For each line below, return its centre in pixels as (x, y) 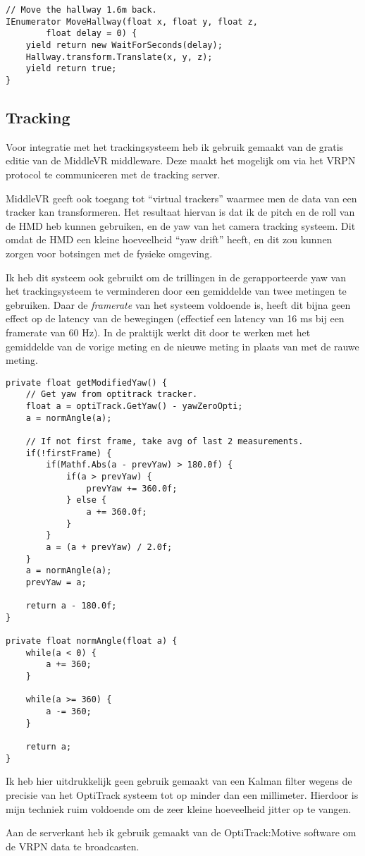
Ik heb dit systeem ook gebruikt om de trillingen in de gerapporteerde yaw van (176, 277)
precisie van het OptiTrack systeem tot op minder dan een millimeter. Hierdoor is (182, 794)
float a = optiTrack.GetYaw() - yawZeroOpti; (134, 406)
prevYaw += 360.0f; (132, 488)
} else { (86, 500)
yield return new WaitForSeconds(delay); (124, 45)
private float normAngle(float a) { (92, 641)
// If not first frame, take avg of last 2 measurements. (165, 441)
